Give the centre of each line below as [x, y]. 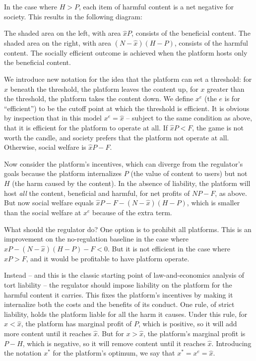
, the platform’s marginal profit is [194, 333]
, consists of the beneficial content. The [191, 33]
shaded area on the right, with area [58, 42]
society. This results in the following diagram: [73, 16]
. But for [111, 333]
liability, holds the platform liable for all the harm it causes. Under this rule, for [126, 314]
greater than [226, 89]
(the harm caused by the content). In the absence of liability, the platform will [131, 183]
